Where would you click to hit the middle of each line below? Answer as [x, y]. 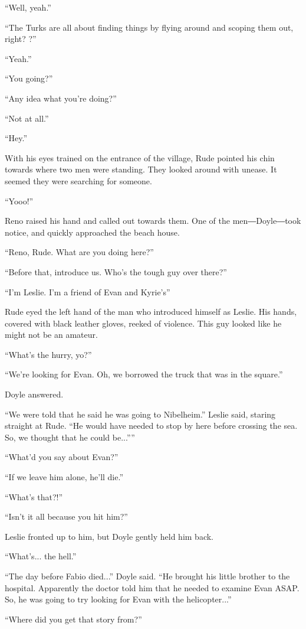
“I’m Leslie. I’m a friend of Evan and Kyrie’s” [88, 291]
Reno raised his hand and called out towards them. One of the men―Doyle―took [153, 221]
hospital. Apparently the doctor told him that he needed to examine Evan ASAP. [152, 587]
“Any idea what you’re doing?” [61, 98]
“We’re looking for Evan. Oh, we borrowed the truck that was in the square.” [144, 374]
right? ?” [21, 39]
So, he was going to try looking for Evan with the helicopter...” [118, 599]
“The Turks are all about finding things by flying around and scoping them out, [149, 27]
